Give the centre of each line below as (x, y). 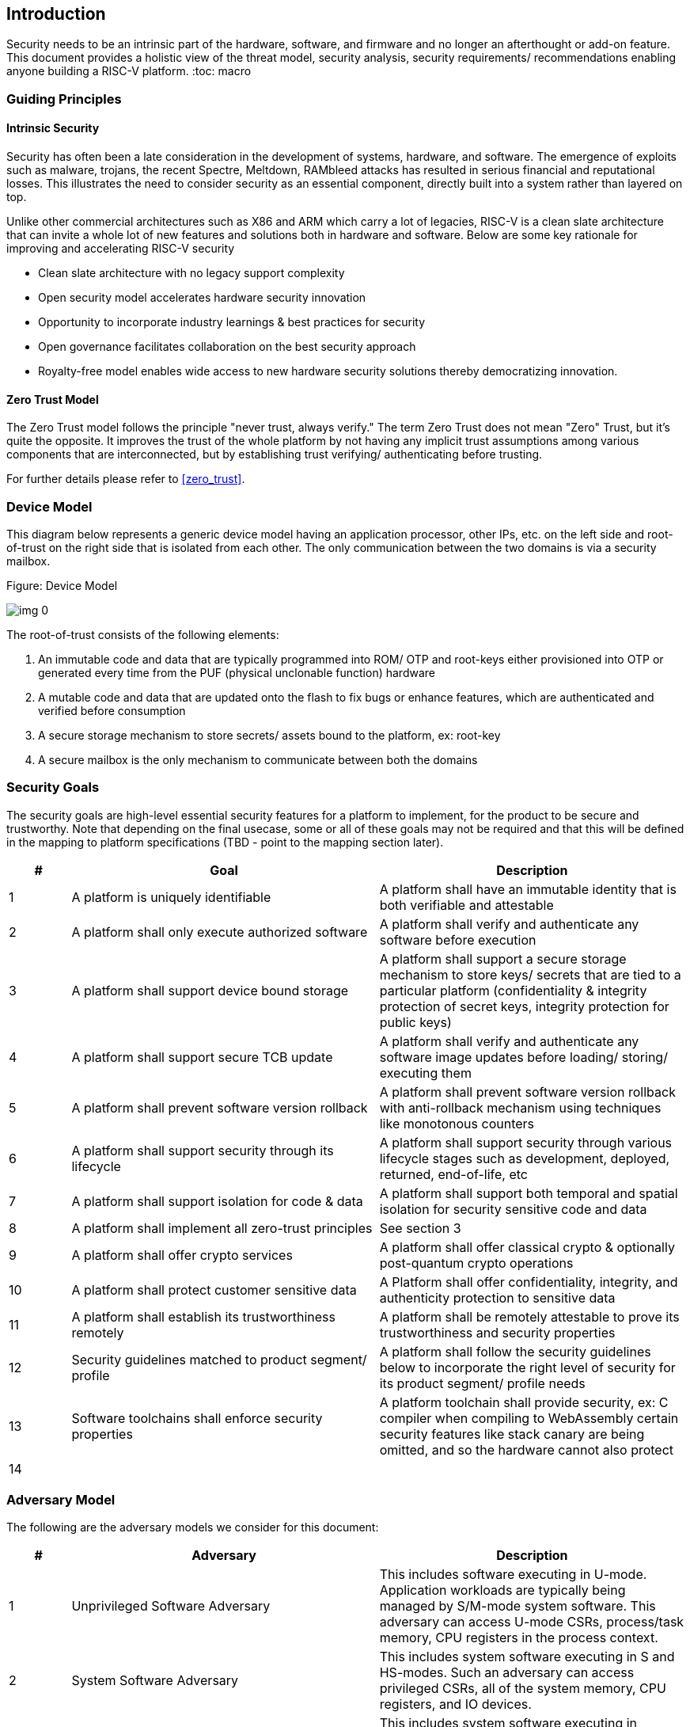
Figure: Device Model (62, 585)
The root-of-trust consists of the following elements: (143, 634)
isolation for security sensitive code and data (513, 1209)
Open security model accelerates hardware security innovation (202, 298)
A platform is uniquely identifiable (171, 897)
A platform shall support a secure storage (503, 959)
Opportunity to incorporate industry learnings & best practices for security (232, 322)
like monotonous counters (457, 1123)
